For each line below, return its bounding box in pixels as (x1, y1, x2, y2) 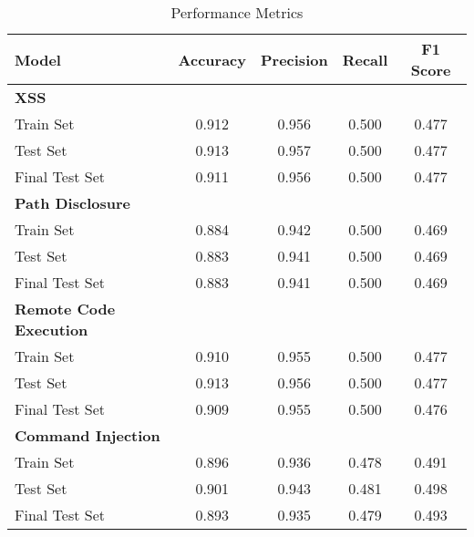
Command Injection (15, 425, 160, 446)
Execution (15, 319, 88, 340)
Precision (261, 48, 328, 70)
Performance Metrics (170, 2, 304, 23)
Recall (342, 48, 388, 70)
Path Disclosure (15, 192, 130, 213)
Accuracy (178, 48, 246, 70)
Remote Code (15, 298, 116, 319)
